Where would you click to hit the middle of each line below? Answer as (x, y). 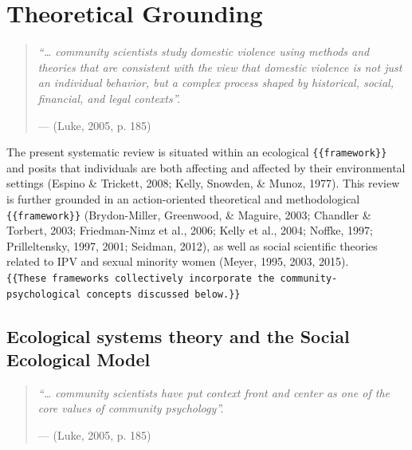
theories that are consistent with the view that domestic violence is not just (220, 67)
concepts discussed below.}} (163, 294)
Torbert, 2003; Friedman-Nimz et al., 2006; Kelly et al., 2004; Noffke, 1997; (190, 230)
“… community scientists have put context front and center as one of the (214, 392)
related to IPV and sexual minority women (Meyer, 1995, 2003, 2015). (178, 261)
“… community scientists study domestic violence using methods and (204, 51)
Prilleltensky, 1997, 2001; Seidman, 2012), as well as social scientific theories (192, 245)
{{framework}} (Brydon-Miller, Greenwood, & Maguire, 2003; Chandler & (189, 214)
